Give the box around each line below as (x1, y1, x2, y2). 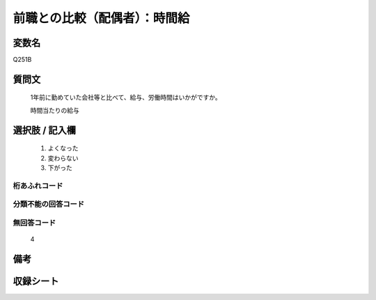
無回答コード (13, 218, 56, 228)
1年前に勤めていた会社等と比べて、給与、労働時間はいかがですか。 (30, 93, 222, 102)
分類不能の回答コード (13, 199, 85, 209)
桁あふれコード (13, 181, 63, 191)
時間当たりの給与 (30, 106, 79, 114)
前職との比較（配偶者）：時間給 (13, 10, 190, 26)
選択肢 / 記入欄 (13, 124, 77, 136)
